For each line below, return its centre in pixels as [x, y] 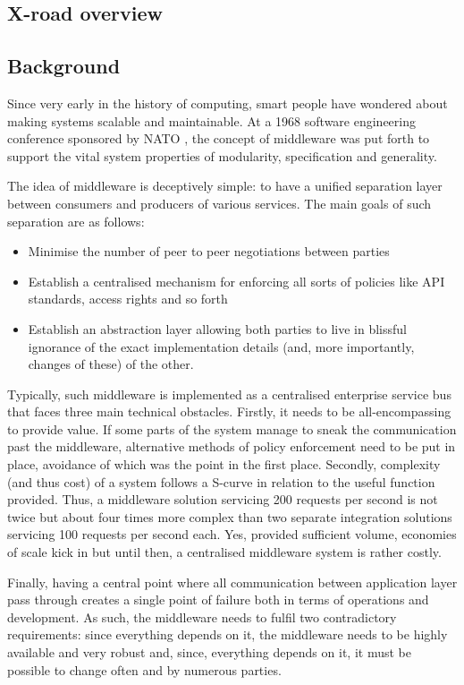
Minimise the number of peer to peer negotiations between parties [209, 251]
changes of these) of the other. [111, 364]
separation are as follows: [76, 221]
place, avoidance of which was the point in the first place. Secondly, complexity [224, 464]
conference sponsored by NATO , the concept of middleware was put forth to [219, 138]
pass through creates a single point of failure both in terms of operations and [218, 599]
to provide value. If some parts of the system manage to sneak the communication [232, 428]
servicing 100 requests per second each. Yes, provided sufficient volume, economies [232, 534]
